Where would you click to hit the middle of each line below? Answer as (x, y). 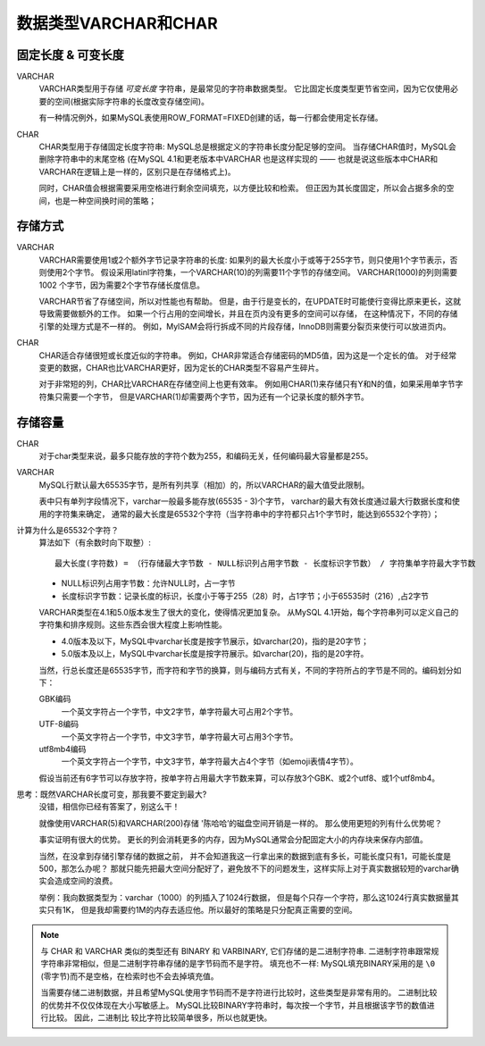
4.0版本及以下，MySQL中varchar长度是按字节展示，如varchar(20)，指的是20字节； (215, 641)
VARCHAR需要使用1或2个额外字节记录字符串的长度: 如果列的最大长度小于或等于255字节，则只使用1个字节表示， (244, 260)
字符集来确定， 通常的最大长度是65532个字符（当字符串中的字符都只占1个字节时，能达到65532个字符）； (247, 514)
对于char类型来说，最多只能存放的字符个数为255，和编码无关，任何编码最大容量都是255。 (206, 456)
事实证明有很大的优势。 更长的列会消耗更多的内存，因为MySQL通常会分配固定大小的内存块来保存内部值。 (234, 840)
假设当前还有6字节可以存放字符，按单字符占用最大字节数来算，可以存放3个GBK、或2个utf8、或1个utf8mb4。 (239, 778)
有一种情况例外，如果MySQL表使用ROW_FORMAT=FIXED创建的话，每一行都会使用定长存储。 (211, 118)
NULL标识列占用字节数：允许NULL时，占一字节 (148, 583)
